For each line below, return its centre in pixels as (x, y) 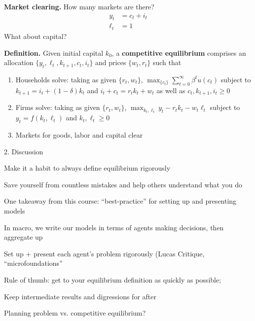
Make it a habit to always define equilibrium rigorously (87, 168)
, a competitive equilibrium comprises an (179, 53)
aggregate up (23, 237)
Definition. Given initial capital (54, 53)
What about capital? (36, 36)
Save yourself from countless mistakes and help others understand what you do (123, 184)
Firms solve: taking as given (58, 107)
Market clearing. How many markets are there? (79, 6)
